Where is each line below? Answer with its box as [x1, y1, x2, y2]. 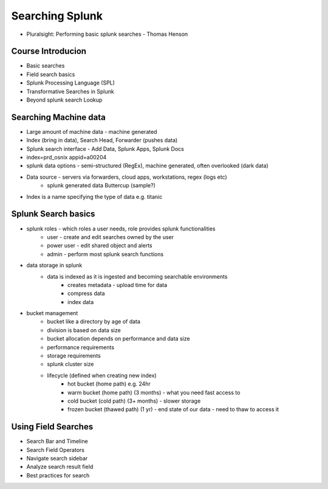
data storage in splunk [26, 262, 83, 269]
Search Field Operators [26, 446, 85, 453]
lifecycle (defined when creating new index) [47, 372, 157, 379]
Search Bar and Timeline [26, 438, 88, 445]
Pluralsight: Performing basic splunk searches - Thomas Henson [26, 30, 188, 38]
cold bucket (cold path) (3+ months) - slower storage [67, 397, 201, 404]
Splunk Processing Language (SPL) [26, 79, 115, 86]
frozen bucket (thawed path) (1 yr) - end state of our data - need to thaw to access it [67, 406, 279, 413]
